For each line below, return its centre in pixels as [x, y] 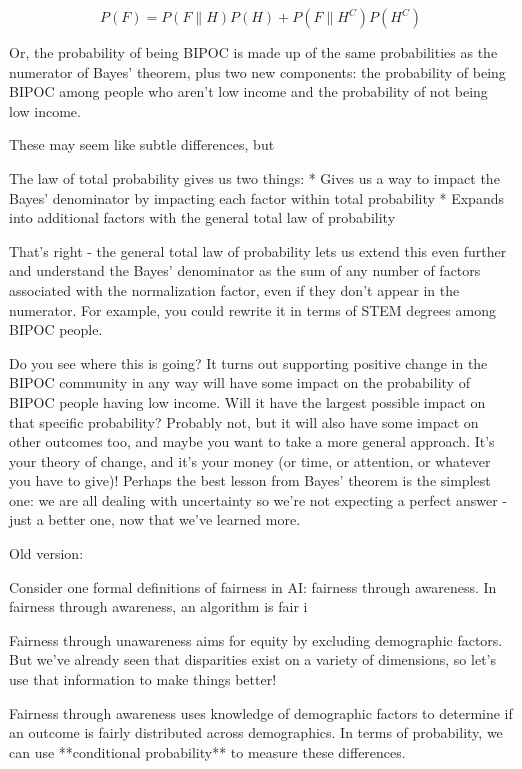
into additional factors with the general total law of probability [202, 217]
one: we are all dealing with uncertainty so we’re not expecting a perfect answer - [258, 499]
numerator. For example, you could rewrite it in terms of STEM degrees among [252, 309]
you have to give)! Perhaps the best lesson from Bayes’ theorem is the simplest [250, 480]
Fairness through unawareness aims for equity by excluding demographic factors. [256, 639]
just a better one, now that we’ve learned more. [155, 519]
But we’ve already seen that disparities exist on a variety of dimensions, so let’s [252, 659]
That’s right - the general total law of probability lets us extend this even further [258, 250]
